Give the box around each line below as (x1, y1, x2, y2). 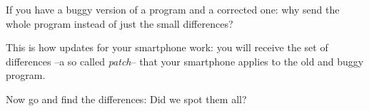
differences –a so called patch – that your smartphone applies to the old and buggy (6, 53, 364, 68)
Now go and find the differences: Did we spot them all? (6, 91, 247, 106)
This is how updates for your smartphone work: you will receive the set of (6, 40, 328, 55)
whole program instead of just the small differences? (6, 16, 233, 31)
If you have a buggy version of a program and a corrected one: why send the (6, 2, 340, 16)
